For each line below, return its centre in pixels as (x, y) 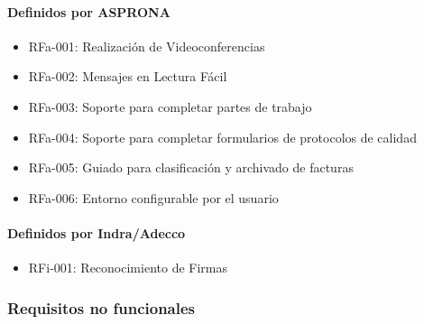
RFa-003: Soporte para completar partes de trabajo (170, 106)
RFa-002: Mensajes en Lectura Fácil (128, 76)
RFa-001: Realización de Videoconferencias (147, 46)
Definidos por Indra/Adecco (97, 232)
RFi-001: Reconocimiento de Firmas (128, 268)
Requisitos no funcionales (101, 307)
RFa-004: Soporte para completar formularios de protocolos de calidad (222, 137)
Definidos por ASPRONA (89, 11)
